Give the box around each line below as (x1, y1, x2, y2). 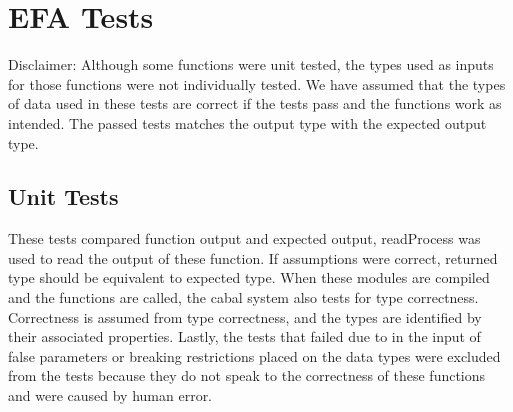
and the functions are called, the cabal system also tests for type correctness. (8, 287, 479, 308)
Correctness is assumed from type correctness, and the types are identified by (8, 306, 482, 327)
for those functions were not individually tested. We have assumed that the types (8, 73, 506, 94)
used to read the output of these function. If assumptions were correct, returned (8, 247, 498, 268)
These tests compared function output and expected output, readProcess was (8, 228, 481, 249)
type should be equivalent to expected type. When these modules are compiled (8, 267, 490, 288)
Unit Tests (8, 181, 119, 212)
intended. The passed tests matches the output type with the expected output (8, 112, 487, 133)
